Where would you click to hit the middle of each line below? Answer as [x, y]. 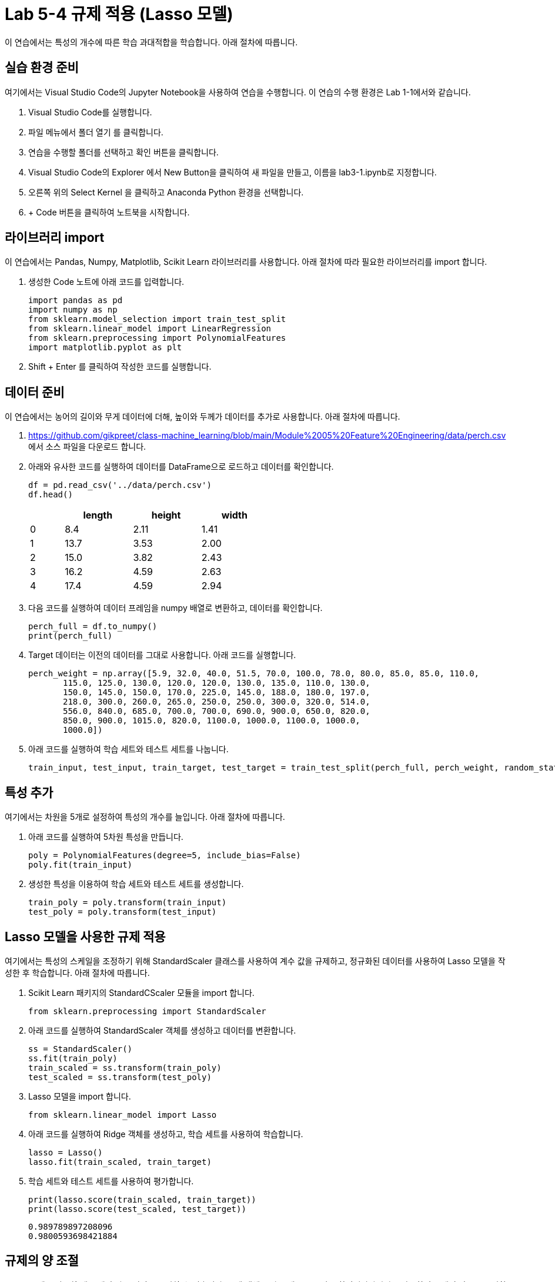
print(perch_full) [71, 636]
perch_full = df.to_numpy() [93, 627]
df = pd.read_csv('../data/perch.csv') [120, 485]
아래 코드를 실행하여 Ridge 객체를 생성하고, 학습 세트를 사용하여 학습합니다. [166, 1134]
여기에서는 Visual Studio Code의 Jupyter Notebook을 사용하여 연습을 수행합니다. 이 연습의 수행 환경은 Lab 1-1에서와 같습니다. [238, 92]
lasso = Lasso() [66, 1152]
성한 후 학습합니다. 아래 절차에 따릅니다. [77, 972]
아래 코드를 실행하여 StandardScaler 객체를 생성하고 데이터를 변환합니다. [162, 1030]
